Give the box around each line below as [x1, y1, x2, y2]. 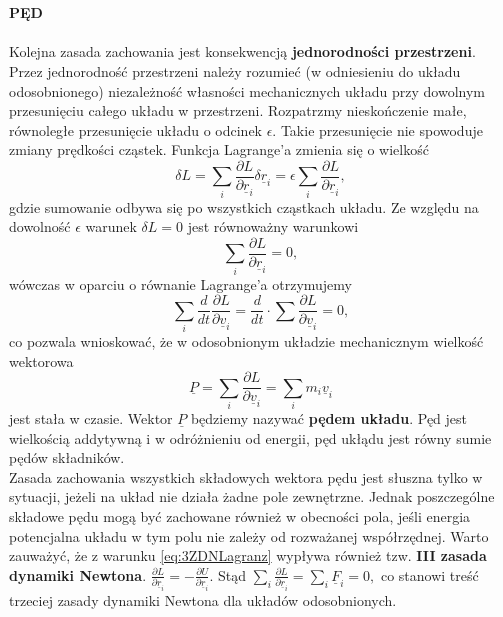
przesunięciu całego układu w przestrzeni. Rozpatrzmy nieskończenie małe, [9, 100, 467, 121]
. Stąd [209, 564, 247, 585]
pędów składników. [9, 447, 125, 468]
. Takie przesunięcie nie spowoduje [272, 119, 483, 140]
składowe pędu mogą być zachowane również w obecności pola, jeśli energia [9, 506, 471, 527]
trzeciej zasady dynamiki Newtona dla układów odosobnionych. [9, 589, 397, 610]
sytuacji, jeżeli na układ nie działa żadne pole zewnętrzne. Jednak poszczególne [9, 486, 495, 507]
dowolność [9, 216, 71, 237]
